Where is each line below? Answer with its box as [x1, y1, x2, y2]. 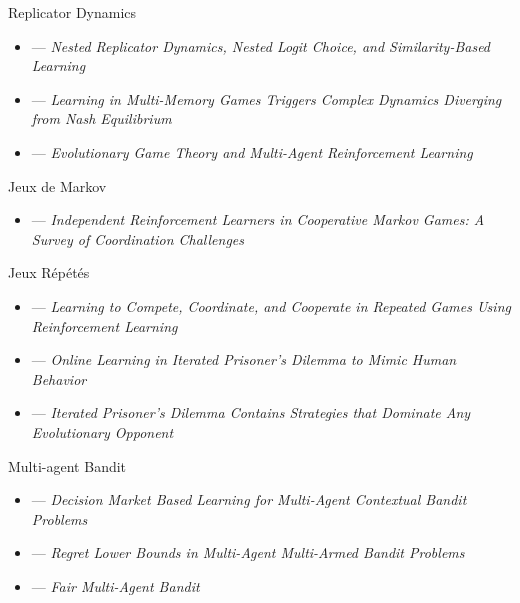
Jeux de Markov [8, 175, 107, 196]
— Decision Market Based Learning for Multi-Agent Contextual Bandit [31, 489, 467, 510]
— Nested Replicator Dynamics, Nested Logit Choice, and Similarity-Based [31, 35, 491, 56]
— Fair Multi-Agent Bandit [31, 575, 200, 596]
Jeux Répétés [8, 262, 90, 283]
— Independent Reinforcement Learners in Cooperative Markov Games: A [31, 209, 485, 230]
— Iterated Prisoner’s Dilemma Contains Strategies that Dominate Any [31, 402, 471, 423]
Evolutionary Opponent [31, 421, 174, 442]
